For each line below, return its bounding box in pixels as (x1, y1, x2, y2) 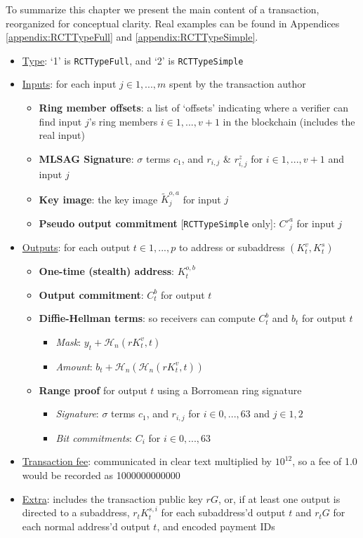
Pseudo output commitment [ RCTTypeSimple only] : (39, 215, 276, 230)
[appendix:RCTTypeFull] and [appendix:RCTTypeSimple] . (6, 29, 258, 44)
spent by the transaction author (169, 76, 306, 91)
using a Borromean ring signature (157, 382, 302, 397)
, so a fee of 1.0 (292, 454, 357, 469)
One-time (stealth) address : (39, 264, 174, 278)
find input (39, 114, 82, 128)
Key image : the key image (39, 191, 158, 206)
